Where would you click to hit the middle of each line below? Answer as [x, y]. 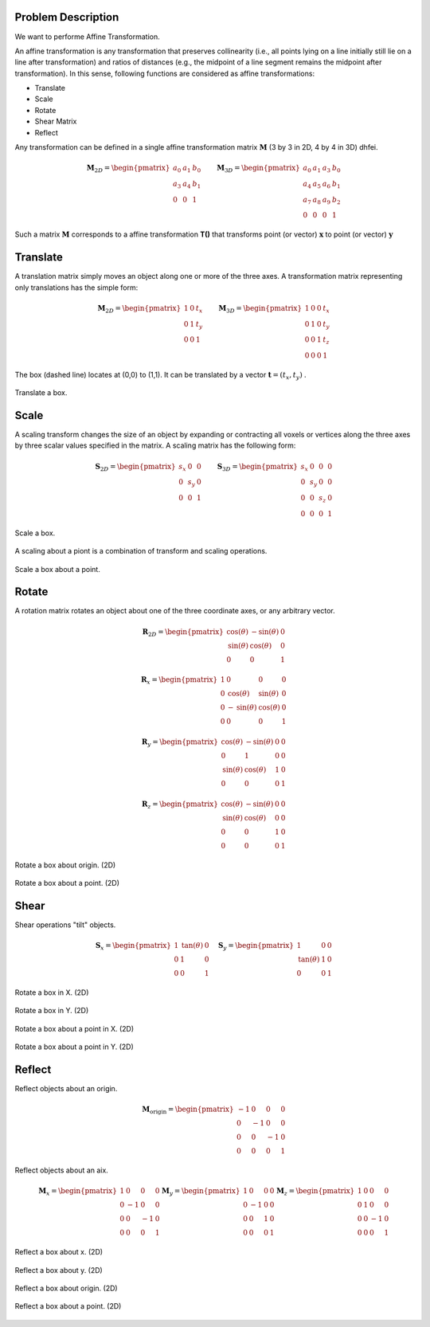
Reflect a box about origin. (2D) [66, 1288]
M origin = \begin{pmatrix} [188, 1110]
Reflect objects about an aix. [62, 1170]
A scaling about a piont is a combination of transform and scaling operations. [141, 551]
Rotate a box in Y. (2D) [52, 1011]
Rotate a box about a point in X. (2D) [74, 1028]
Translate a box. [41, 393]
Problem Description [67, 17]
